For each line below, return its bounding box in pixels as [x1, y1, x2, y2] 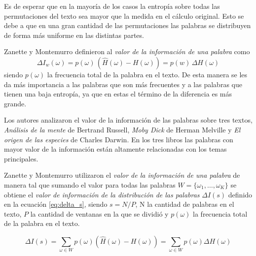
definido [228, 189, 253, 199]
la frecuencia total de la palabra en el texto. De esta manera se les [47, 69, 248, 79]
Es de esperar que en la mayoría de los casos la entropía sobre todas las [4, 1, 220, 11]
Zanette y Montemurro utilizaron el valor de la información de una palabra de [4, 170, 240, 180]
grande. [4, 98, 27, 108]
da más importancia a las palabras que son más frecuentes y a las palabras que [4, 79, 242, 89]
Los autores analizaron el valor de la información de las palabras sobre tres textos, [4, 115, 253, 125]
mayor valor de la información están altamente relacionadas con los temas [4, 144, 227, 154]
